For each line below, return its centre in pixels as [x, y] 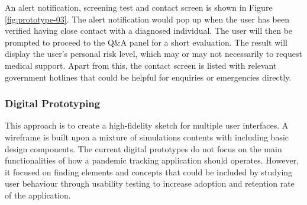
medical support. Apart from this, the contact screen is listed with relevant [141, 65]
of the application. [38, 195]
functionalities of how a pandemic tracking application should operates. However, [152, 160]
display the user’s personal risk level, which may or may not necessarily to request [153, 54]
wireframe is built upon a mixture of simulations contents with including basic [147, 137]
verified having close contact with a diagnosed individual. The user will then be [149, 31]
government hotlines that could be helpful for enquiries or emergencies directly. [148, 77]
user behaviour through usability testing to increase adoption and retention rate [150, 183]
